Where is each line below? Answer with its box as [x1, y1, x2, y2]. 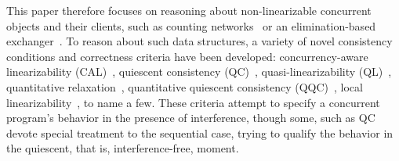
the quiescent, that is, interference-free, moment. [6, 140, 239, 156]
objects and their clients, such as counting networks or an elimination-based [6, 17, 376, 34]
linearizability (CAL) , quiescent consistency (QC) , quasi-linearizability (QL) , [6, 63, 392, 80]
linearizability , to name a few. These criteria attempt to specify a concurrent [6, 94, 380, 110]
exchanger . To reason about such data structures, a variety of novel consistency [6, 33, 393, 49]
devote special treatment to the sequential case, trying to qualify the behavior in [6, 124, 394, 141]
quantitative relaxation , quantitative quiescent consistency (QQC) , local [6, 78, 363, 95]
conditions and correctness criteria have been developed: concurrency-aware [6, 48, 368, 64]
